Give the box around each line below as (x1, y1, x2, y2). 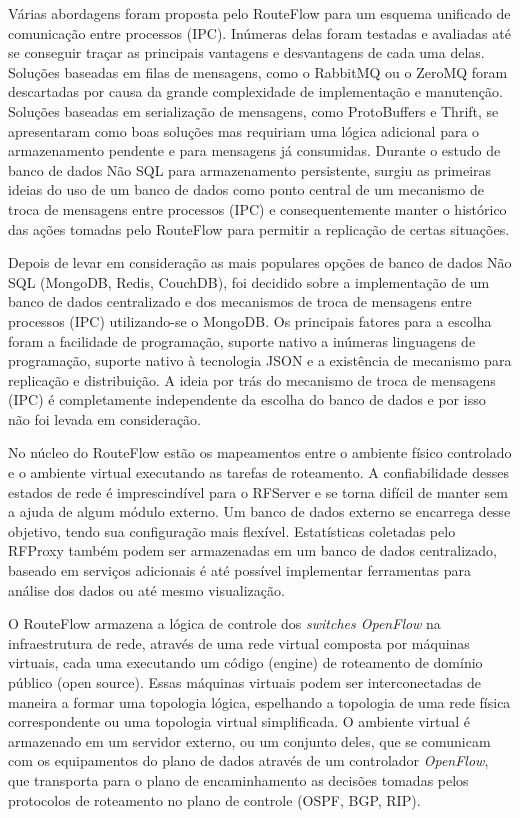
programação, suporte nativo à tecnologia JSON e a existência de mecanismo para (8, 350, 512, 371)
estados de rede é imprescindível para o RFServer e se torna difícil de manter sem (8, 481, 508, 502)
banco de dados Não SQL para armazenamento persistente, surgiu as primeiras (8, 159, 492, 180)
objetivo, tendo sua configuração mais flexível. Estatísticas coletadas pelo (8, 520, 456, 541)
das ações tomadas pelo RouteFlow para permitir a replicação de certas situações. (8, 218, 510, 239)
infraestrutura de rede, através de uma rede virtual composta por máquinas (8, 632, 470, 653)
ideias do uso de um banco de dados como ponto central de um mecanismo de (8, 179, 484, 200)
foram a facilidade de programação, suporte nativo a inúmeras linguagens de (8, 330, 476, 351)
